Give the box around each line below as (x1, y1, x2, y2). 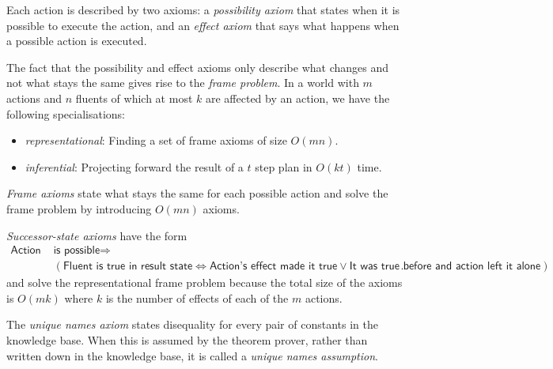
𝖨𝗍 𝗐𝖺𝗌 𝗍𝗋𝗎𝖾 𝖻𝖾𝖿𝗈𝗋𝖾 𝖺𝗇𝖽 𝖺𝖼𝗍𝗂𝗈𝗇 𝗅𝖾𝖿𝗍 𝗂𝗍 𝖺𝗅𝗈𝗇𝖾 (349, 261, 541, 273)
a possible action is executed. (6, 32, 147, 49)
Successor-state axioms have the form (6, 227, 187, 243)
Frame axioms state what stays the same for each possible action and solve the (6, 185, 388, 201)
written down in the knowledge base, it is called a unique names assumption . (6, 347, 378, 363)
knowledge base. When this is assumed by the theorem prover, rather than (6, 331, 368, 348)
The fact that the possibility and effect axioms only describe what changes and (6, 58, 389, 75)
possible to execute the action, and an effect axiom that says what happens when (6, 17, 400, 33)
